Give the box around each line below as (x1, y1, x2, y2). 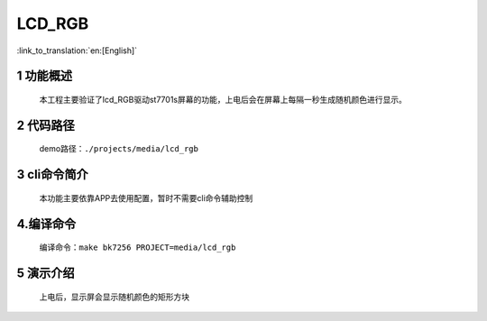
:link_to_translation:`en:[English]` (16, 45, 138, 56)
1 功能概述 (16, 69, 73, 84)
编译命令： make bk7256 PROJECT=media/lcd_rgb (39, 242, 236, 252)
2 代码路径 (16, 117, 76, 133)
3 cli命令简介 (16, 167, 89, 182)
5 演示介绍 (16, 265, 76, 280)
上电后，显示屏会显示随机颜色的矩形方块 (39, 291, 189, 302)
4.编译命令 (16, 216, 77, 232)
